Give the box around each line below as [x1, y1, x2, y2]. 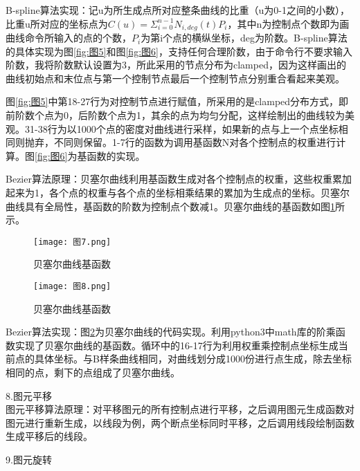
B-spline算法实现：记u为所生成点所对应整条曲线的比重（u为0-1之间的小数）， [6, 3, 350, 17]
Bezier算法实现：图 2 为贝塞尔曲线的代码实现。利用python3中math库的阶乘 [6, 324, 336, 339]
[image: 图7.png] [33, 237, 111, 247]
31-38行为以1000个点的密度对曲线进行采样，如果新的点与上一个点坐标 [24, 121, 339, 136]
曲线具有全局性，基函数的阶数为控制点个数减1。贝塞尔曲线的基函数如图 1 [6, 198, 335, 213]
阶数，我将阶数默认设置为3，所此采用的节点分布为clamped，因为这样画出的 [6, 57, 346, 72]
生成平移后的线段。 [6, 429, 93, 443]
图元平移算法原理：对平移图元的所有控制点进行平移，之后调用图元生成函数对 [6, 402, 354, 416]
